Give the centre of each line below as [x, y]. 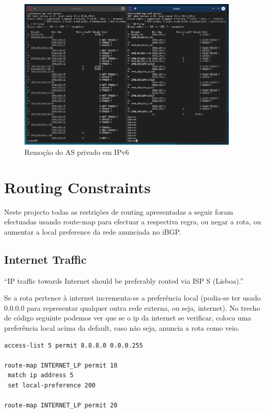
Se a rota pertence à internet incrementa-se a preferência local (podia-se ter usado [132, 298]
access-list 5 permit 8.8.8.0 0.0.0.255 [74, 345]
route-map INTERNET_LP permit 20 [61, 406]
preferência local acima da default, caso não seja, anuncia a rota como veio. [122, 327]
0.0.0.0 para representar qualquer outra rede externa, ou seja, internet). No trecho [132, 307]
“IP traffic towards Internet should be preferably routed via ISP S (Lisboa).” [124, 280]
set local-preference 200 [52, 385]
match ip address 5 [41, 375]
